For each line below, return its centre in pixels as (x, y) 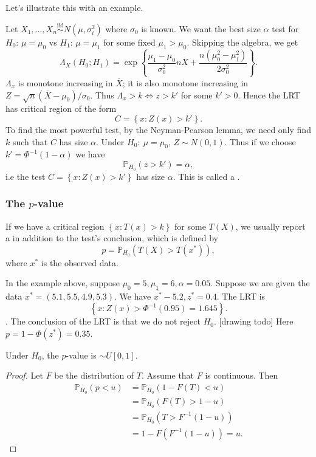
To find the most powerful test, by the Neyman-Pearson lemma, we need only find (158, 129)
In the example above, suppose (63, 283)
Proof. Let (24, 375)
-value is (81, 355)
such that (30, 141)
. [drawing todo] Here (253, 321)
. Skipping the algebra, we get (242, 42)
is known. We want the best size (201, 28)
